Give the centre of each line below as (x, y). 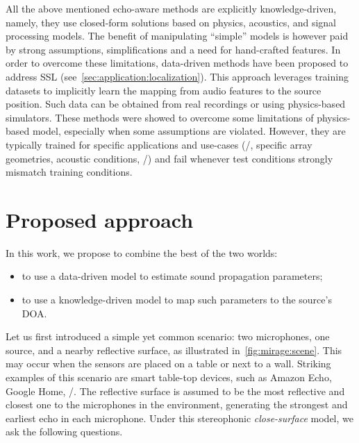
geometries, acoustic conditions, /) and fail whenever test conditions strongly (169, 158)
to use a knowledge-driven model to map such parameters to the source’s (177, 300)
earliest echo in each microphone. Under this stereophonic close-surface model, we (179, 418)
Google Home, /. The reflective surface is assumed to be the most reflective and (175, 391)
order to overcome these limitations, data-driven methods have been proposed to (177, 63)
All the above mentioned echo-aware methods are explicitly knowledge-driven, (171, 8)
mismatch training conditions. (69, 172)
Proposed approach (100, 219)
